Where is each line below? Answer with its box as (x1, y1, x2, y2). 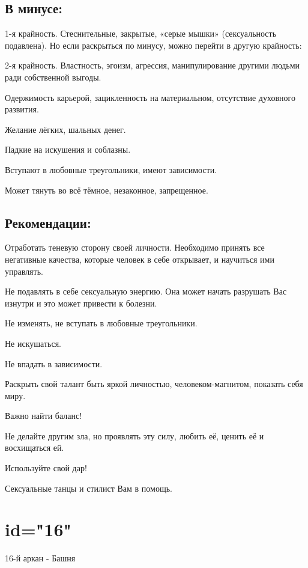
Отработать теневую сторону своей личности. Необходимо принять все (5, 241, 265, 254)
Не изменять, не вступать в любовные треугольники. (5, 317, 198, 329)
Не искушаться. (5, 337, 61, 349)
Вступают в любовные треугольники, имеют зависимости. (5, 163, 217, 176)
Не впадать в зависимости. (5, 357, 103, 370)
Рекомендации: (5, 213, 91, 231)
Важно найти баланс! (5, 409, 82, 422)
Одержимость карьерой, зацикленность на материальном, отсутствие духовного (5, 91, 295, 103)
